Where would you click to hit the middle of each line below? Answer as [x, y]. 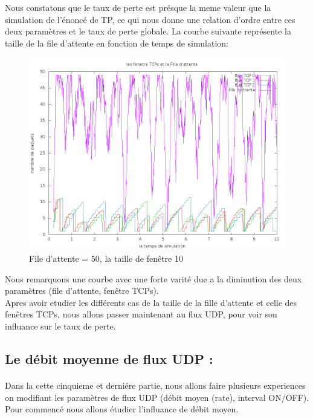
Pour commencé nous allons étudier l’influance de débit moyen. [122, 409]
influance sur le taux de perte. [60, 326]
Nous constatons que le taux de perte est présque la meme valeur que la [138, 7]
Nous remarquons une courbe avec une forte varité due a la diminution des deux [153, 278]
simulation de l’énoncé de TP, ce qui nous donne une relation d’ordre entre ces [150, 19]
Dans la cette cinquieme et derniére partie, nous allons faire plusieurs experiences [155, 385]
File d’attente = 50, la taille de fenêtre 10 [106, 258]
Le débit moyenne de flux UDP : [109, 358]
